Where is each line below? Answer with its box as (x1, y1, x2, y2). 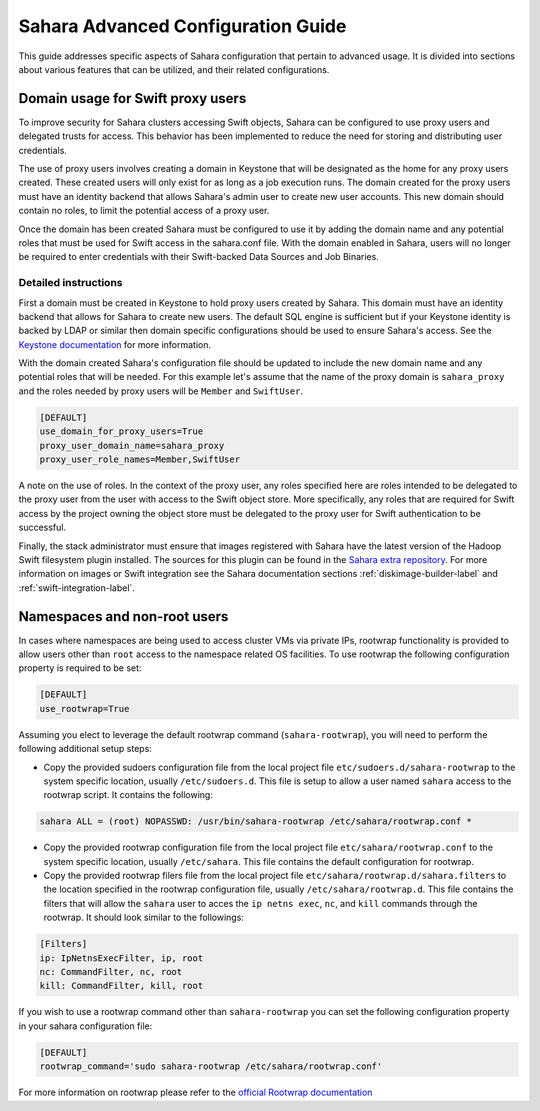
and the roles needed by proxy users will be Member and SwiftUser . (18, 385, 304, 397)
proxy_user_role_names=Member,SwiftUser (39, 454, 240, 465)
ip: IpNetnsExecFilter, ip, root (39, 952, 204, 964)
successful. (18, 521, 67, 534)
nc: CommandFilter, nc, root (39, 966, 183, 978)
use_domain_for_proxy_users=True (39, 426, 204, 437)
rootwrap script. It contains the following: (43, 789, 214, 801)
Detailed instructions (18, 276, 123, 290)
